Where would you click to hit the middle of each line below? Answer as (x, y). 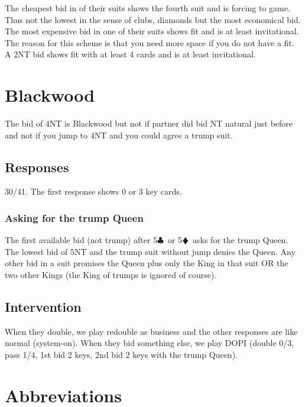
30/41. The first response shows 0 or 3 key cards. (93, 191)
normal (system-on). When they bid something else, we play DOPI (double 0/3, (150, 343)
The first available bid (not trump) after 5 (81, 240)
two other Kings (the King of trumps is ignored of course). (111, 275)
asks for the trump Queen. (241, 240)
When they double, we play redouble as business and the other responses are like (151, 331)
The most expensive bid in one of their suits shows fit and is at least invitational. (152, 31)
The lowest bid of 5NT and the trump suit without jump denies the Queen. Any (150, 251)
